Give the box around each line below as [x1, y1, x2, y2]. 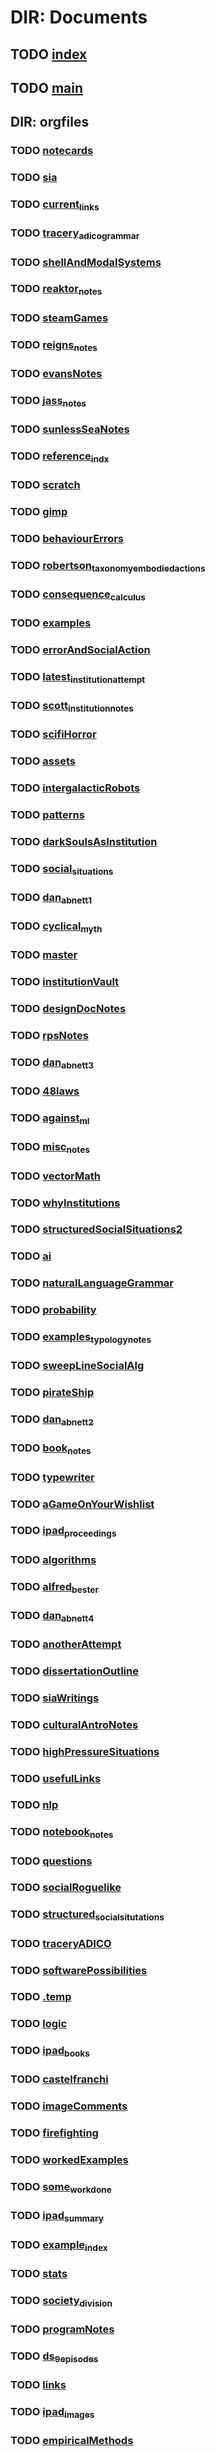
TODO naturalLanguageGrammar [10, 1276, 174, 1290]
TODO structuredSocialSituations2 [10, 1222, 183, 1236]
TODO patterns [10, 808, 85, 822]
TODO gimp [10, 504, 68, 518]
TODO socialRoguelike [10, 1881, 122, 1895]
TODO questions [10, 1854, 93, 1868]
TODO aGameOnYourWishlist [10, 1497, 155, 1511]
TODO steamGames [10, 311, 109, 325]
